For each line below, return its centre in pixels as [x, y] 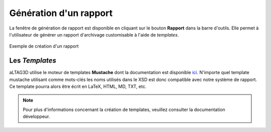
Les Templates [33, 61]
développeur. [36, 116]
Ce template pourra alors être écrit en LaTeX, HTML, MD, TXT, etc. [78, 86]
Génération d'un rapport [61, 13]
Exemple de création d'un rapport [44, 46]
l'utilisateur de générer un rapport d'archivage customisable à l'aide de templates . [94, 34]
